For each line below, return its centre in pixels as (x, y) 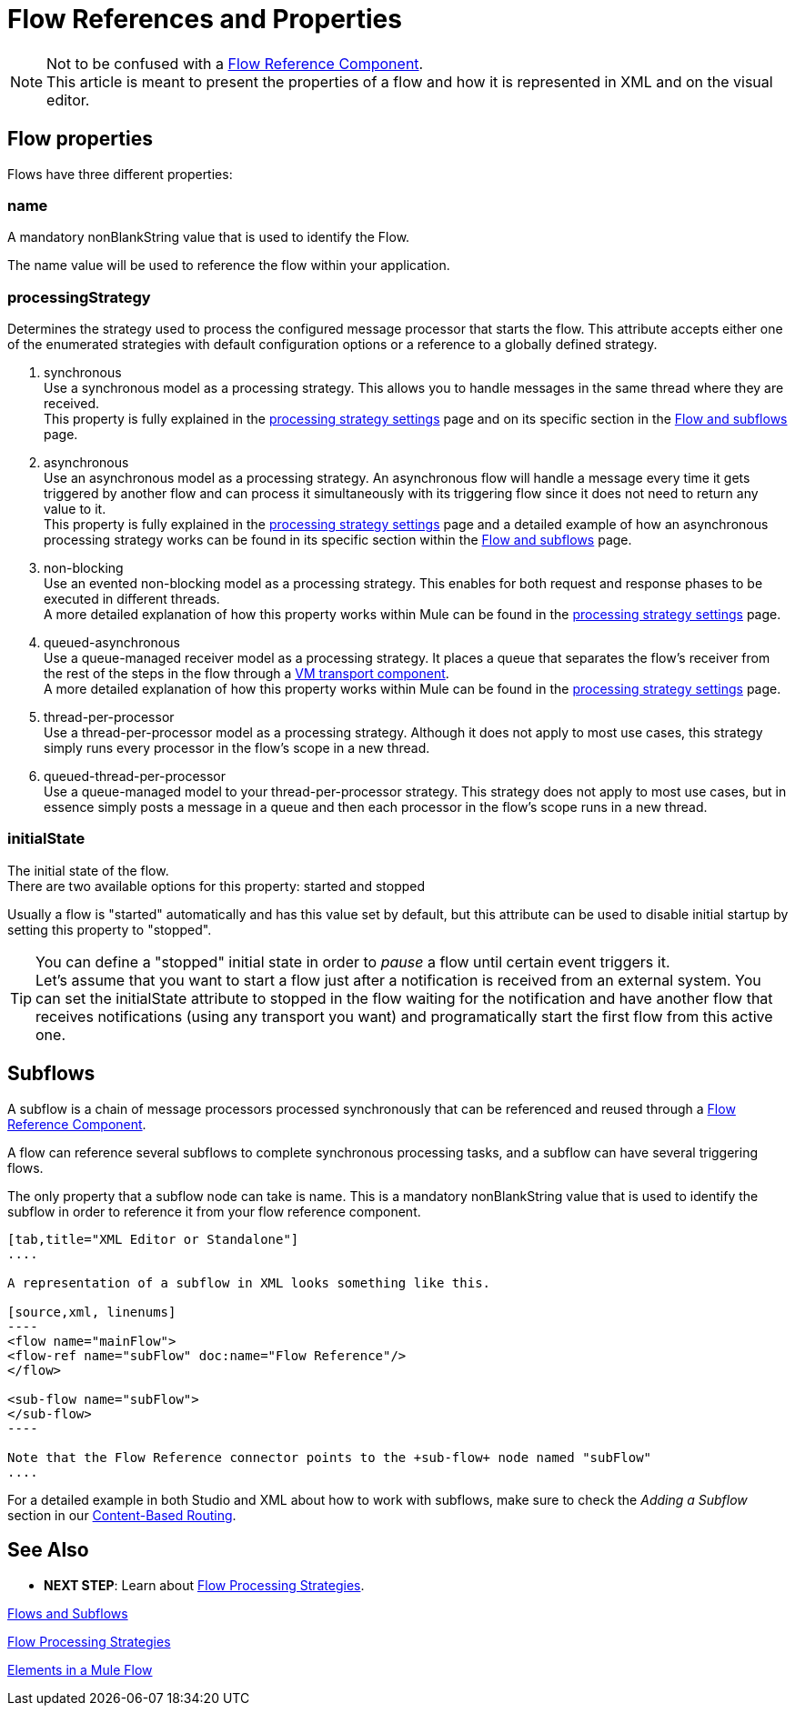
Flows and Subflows (68, 1613)
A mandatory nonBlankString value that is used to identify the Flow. (209, 237)
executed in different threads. (132, 599)
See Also (48, 1550)
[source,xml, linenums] (92, 1312)
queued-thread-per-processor (135, 776)
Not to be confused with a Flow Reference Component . (235, 63)
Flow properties (80, 139)
